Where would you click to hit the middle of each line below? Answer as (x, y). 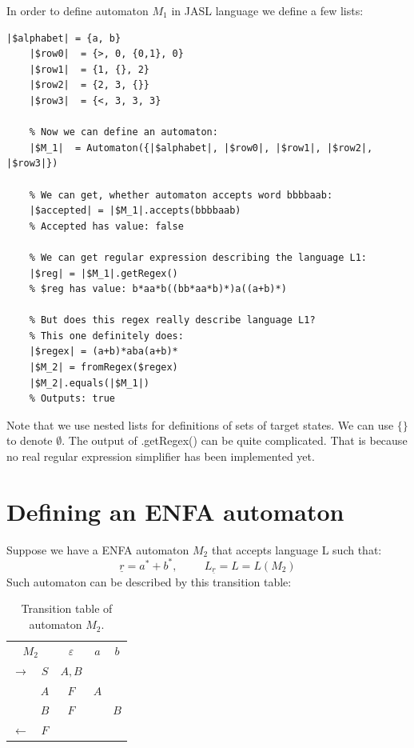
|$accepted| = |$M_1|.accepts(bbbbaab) (135, 211)
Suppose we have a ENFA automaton (98, 549)
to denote (30, 440)
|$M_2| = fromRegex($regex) (103, 368)
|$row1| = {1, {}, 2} (89, 69)
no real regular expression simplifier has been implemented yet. (161, 456)
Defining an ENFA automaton (175, 511)
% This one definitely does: (106, 336)
